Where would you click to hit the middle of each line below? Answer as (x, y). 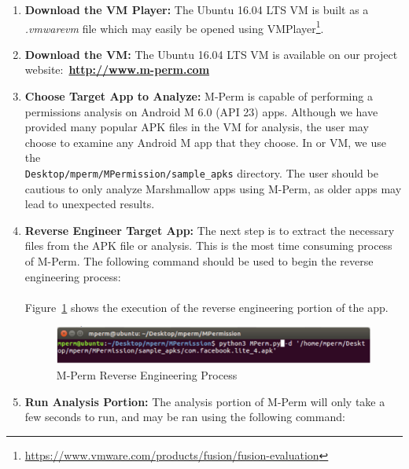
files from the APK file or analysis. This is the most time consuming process (208, 245)
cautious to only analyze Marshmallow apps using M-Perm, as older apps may (213, 188)
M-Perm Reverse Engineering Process (147, 374)
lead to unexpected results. (90, 204)
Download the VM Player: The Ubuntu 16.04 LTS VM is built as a (197, 9)
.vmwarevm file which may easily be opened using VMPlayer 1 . (174, 27)
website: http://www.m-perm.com (117, 70)
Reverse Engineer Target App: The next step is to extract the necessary (210, 230)
